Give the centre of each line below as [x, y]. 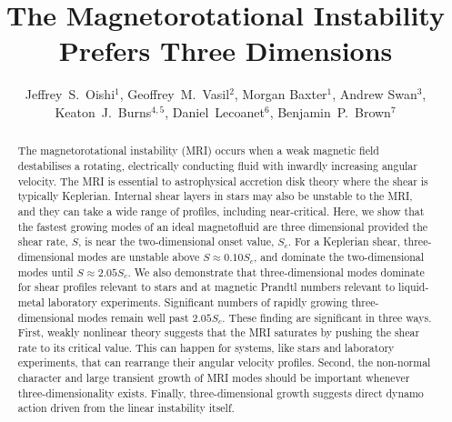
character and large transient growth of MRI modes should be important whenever [214, 378]
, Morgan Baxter [281, 94]
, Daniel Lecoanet [215, 111]
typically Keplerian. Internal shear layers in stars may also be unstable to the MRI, [215, 196]
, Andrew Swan [375, 94]
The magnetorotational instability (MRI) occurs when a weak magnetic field [198, 151]
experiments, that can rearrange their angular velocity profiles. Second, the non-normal [224, 362]
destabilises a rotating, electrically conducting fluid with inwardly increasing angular [217, 165]
